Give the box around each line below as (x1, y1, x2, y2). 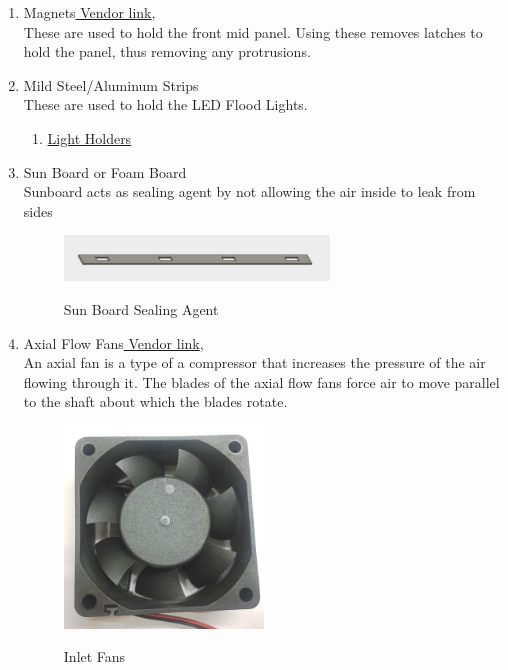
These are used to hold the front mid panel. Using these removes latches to (23, 21, 483, 42)
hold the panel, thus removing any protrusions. (23, 41, 311, 62)
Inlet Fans (63, 646, 126, 667)
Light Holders (47, 127, 132, 148)
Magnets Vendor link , (23, 2, 156, 22)
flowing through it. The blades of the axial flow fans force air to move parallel (23, 371, 500, 392)
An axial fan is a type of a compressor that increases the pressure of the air (23, 352, 486, 373)
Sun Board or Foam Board (23, 161, 187, 182)
